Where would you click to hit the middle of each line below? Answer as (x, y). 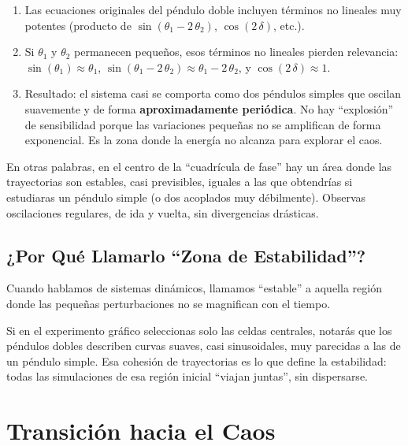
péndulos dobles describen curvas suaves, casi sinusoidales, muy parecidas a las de (204, 346)
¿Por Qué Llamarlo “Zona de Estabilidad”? (186, 255)
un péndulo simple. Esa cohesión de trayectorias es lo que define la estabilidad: (197, 361)
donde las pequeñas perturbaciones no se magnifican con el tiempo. (169, 303)
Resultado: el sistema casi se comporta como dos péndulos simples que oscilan (213, 93)
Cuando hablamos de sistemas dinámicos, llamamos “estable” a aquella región (194, 288)
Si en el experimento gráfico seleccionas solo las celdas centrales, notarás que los (199, 330)
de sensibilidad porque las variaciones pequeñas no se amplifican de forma (203, 124)
